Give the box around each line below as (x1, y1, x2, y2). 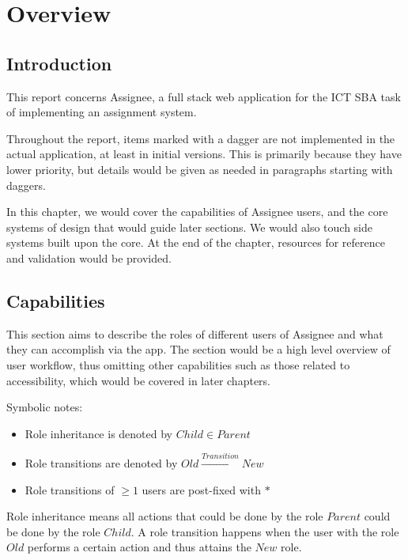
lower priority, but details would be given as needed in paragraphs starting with (6, 161, 393, 177)
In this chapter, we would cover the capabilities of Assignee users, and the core (6, 203, 388, 220)
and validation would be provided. (6, 249, 172, 266)
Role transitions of (25, 481, 115, 498)
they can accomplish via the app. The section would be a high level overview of (6, 341, 391, 358)
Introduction (6, 51, 112, 75)
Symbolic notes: (6, 399, 83, 415)
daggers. (6, 176, 46, 193)
